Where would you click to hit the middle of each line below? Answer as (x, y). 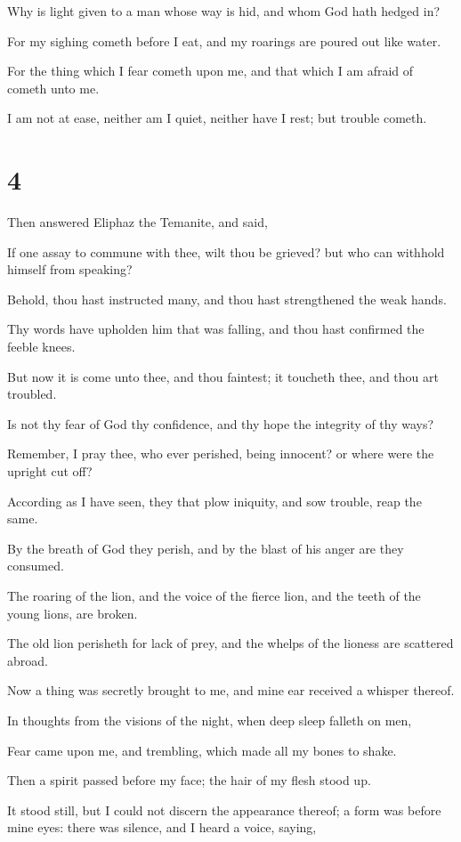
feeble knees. (41, 347)
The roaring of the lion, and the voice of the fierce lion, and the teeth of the (214, 595)
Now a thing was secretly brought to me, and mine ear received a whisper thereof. (231, 690)
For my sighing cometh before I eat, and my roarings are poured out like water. (224, 40)
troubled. (32, 394)
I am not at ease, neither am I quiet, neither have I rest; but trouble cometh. (217, 118)
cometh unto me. (53, 88)
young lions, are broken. (73, 613)
